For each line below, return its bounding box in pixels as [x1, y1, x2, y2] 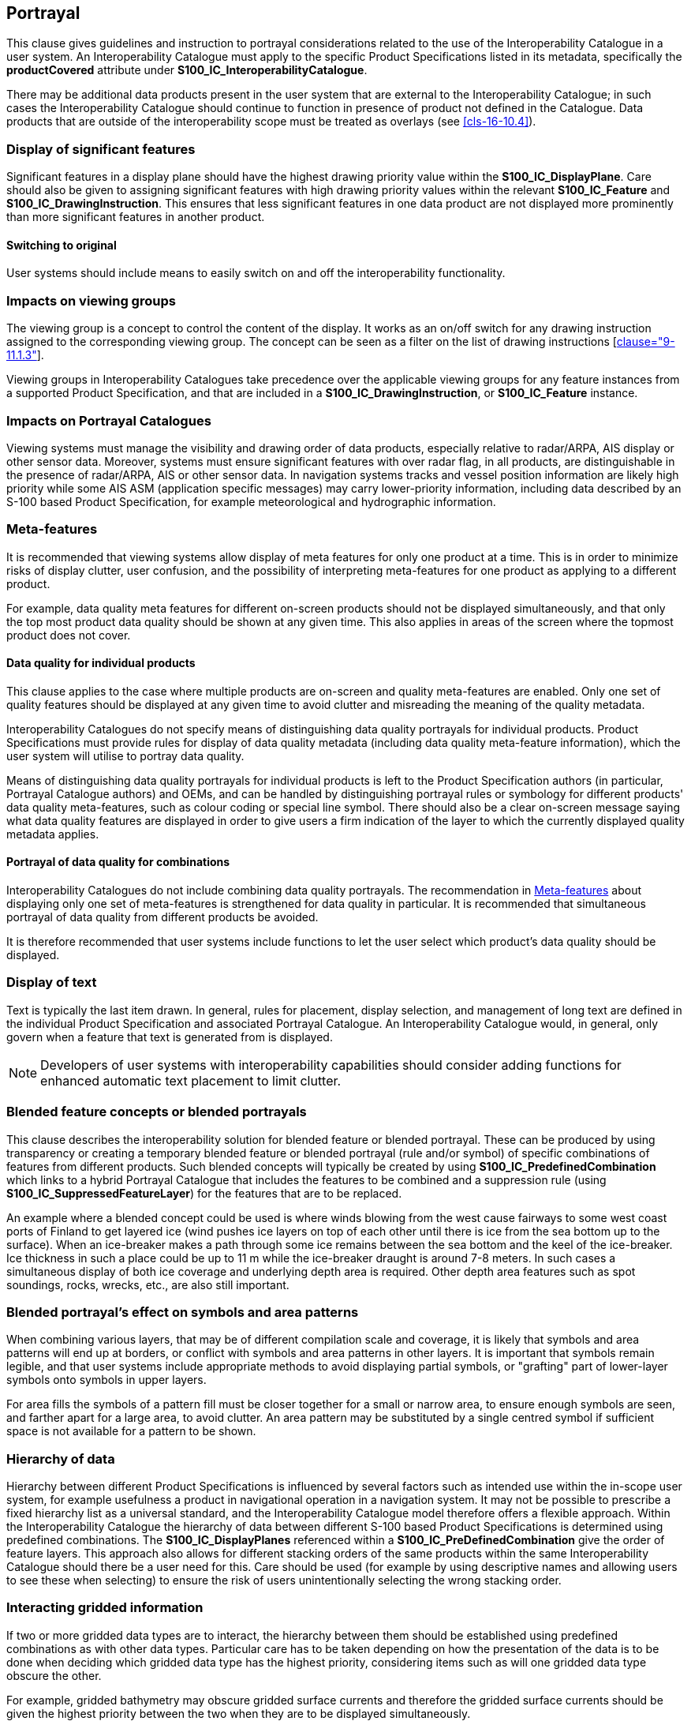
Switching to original [6, 238, 117, 252]
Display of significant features [6, 141, 196, 157]
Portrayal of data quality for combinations [6, 855, 230, 869]
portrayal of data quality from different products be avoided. [6, 910, 319, 924]
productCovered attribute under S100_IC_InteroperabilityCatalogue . [6, 63, 368, 77]
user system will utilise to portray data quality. [6, 748, 245, 763]
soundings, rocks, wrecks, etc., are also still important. [6, 1277, 289, 1292]
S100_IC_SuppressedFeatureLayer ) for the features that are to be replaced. [6, 1186, 402, 1200]
